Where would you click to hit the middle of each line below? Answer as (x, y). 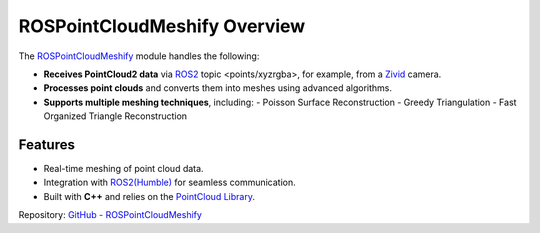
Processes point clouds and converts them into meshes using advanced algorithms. (217, 88)
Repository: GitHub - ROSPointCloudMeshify (110, 215)
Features (46, 144)
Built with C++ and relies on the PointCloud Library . (149, 196)
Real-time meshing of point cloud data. (123, 169)
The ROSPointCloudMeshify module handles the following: (139, 56)
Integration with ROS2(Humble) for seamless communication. (170, 182)
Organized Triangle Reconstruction (115, 116)
